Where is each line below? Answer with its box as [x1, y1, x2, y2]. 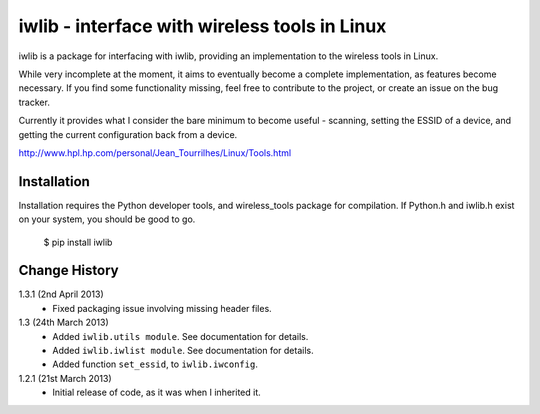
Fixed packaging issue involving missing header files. [52, 302, 272, 314]
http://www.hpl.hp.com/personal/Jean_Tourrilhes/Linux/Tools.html [18, 146, 292, 159]
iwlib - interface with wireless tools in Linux [18, 15, 387, 37]
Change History [18, 262, 119, 279]
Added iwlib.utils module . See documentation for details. [52, 330, 309, 342]
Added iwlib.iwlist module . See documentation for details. [52, 345, 314, 357]
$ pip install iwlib [43, 236, 113, 248]
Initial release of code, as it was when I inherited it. [52, 386, 261, 399]
